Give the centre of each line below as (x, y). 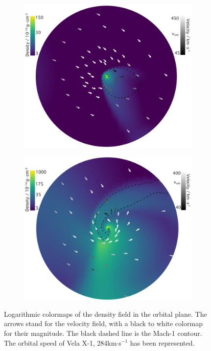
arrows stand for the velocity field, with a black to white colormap (103, 323)
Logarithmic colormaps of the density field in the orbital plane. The (105, 314)
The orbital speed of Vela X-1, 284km (60, 342)
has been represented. (162, 342)
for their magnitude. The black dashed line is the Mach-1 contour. (103, 333)
